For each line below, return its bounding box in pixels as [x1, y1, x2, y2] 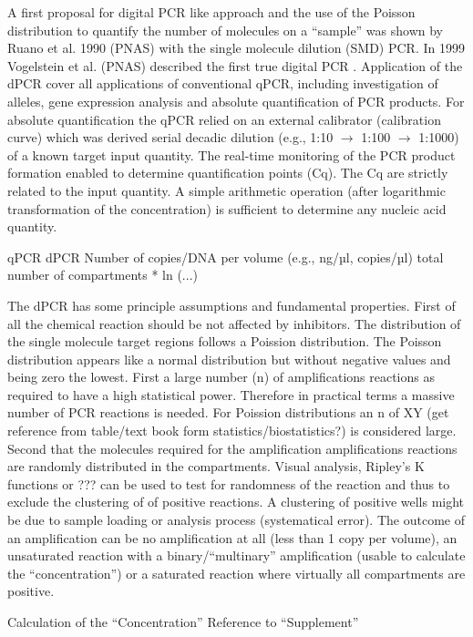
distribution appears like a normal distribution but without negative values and [7, 349, 451, 368]
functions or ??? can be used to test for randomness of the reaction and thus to [7, 474, 450, 493]
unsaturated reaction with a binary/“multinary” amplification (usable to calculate [7, 546, 466, 565]
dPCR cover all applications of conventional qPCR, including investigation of [7, 74, 438, 93]
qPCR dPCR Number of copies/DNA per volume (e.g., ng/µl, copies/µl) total [7, 247, 444, 266]
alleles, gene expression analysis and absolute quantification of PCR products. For [7, 91, 465, 110]
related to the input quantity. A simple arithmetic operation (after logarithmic [7, 180, 446, 200]
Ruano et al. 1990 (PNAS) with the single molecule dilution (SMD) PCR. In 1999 [7, 38, 465, 57]
